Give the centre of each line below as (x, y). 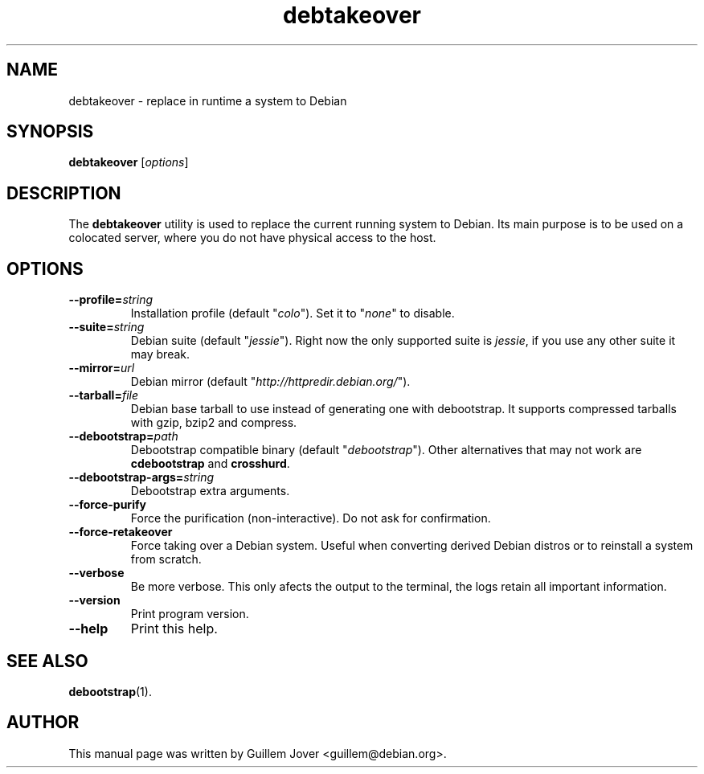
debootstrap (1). (110, 691)
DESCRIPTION (64, 193)
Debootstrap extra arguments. (210, 491)
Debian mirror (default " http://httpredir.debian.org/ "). (270, 382)
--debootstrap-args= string (141, 477)
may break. (160, 354)
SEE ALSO (47, 661)
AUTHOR (43, 723)
